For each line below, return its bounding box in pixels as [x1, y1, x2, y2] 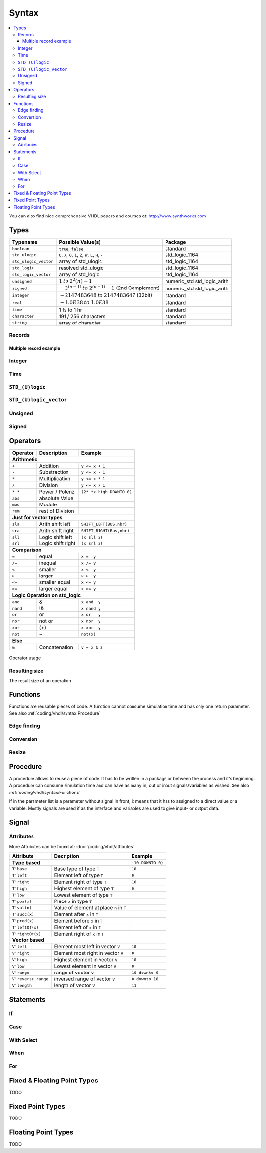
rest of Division [39, 508, 74, 515]
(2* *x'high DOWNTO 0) [81, 489, 133, 494]
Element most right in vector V [54, 950, 123, 957]
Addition [39, 463, 59, 469]
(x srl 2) [81, 540, 103, 546]
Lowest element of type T [54, 892, 113, 899]
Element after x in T [54, 911, 99, 918]
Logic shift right [39, 540, 76, 547]
